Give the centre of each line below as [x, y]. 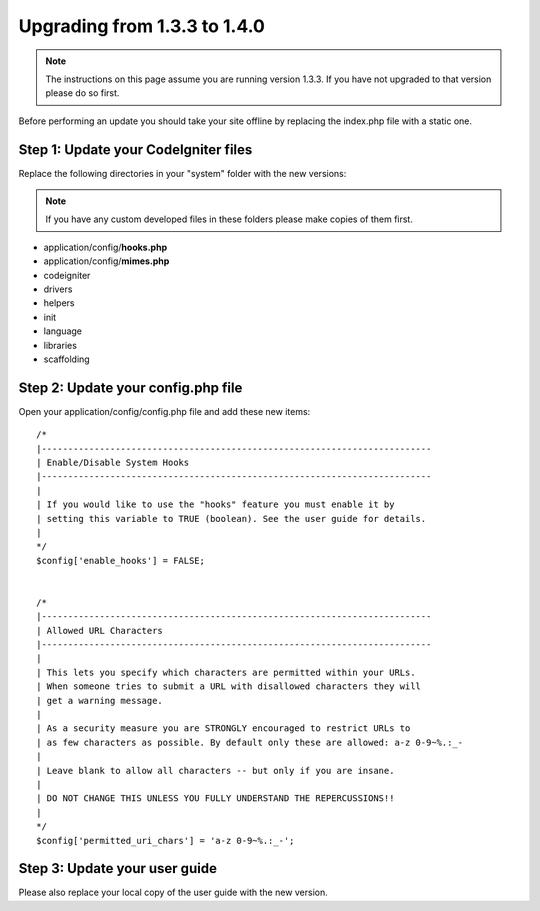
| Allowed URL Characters [100, 630]
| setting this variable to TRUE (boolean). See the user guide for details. [231, 518]
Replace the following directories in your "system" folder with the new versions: [182, 173]
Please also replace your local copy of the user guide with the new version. [173, 892]
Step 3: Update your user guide [117, 868]
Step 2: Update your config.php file [130, 387]
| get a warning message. [100, 700]
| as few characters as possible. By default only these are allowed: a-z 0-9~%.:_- [250, 742]
